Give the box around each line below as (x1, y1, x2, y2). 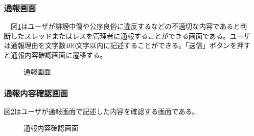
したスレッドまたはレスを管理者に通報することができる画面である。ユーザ (10, 30, 251, 41)
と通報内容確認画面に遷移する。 (4, 50, 107, 60)
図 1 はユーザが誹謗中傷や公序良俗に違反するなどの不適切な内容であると (10, 21, 240, 31)
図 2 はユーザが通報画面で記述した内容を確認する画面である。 (4, 106, 199, 116)
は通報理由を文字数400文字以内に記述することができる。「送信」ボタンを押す (4, 40, 251, 50)
